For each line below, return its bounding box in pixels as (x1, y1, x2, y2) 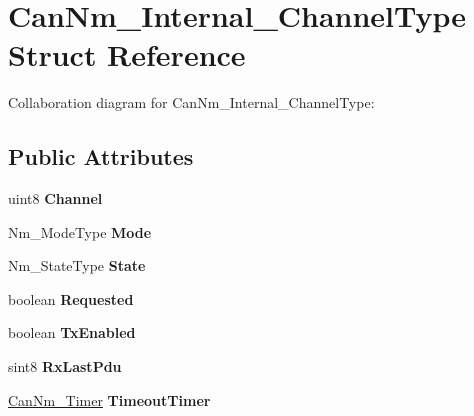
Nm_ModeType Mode (8, 221, 152, 242)
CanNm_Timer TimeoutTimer (8, 389, 211, 410)
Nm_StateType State (8, 255, 146, 276)
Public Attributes (8, 141, 194, 172)
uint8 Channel (8, 188, 103, 209)
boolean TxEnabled (8, 322, 136, 343)
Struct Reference (8, 34, 246, 75)
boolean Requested (8, 288, 134, 309)
